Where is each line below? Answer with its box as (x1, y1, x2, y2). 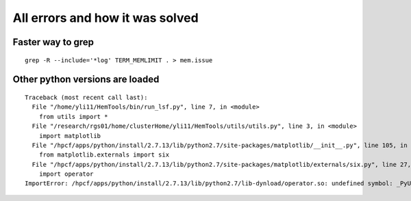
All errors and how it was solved (12, 10, 199, 25)
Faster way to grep (12, 36, 95, 48)
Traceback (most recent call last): (25, 93, 148, 101)
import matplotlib (38, 132, 101, 139)
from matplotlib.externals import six (38, 151, 170, 159)
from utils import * (38, 113, 108, 120)
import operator (38, 170, 94, 178)
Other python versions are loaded (12, 74, 160, 85)
